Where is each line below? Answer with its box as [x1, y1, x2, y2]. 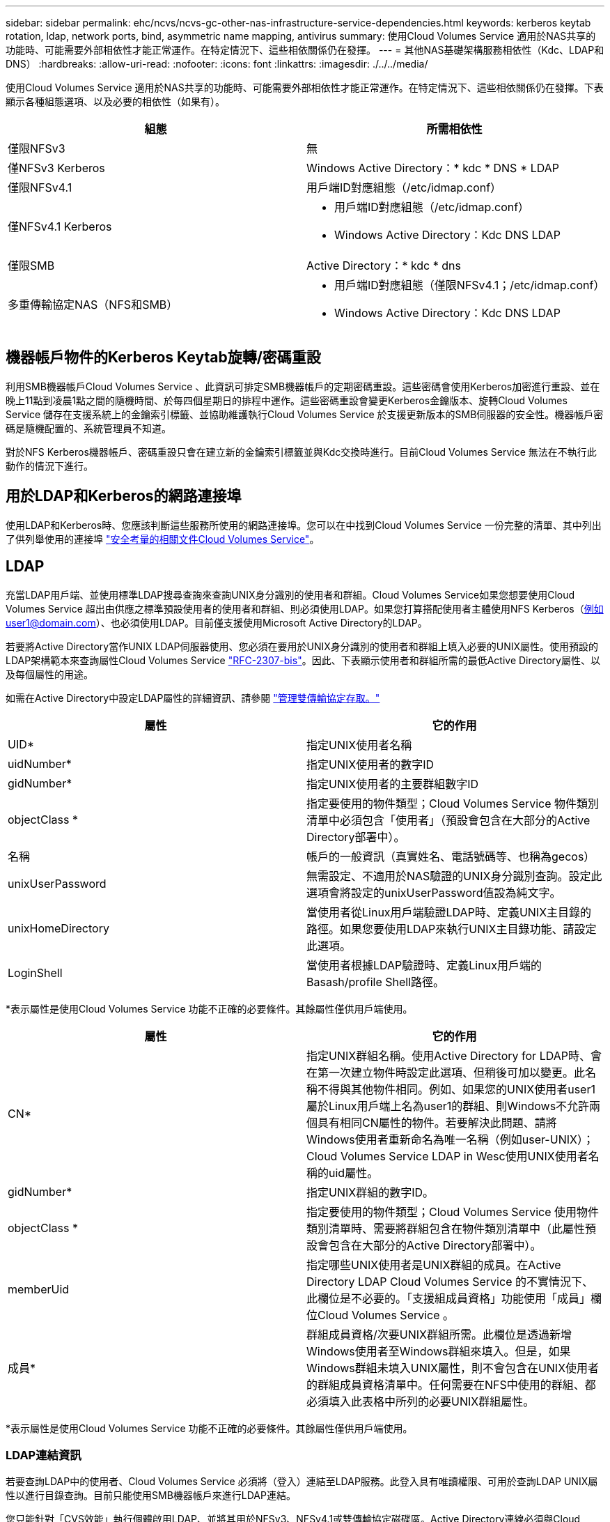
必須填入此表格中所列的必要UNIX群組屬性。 [306, 1394, 535, 1408]
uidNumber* [8, 756, 72, 771]
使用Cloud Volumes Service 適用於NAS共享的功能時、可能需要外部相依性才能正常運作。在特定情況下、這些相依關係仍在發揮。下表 [6, 82, 604, 93]
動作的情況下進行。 [6, 459, 93, 472]
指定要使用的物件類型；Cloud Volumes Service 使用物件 [306, 1204, 600, 1219]
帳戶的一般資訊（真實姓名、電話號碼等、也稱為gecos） [306, 849, 595, 863]
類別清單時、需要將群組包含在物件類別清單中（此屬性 [306, 1221, 586, 1236]
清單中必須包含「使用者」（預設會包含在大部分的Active [306, 813, 591, 827]
